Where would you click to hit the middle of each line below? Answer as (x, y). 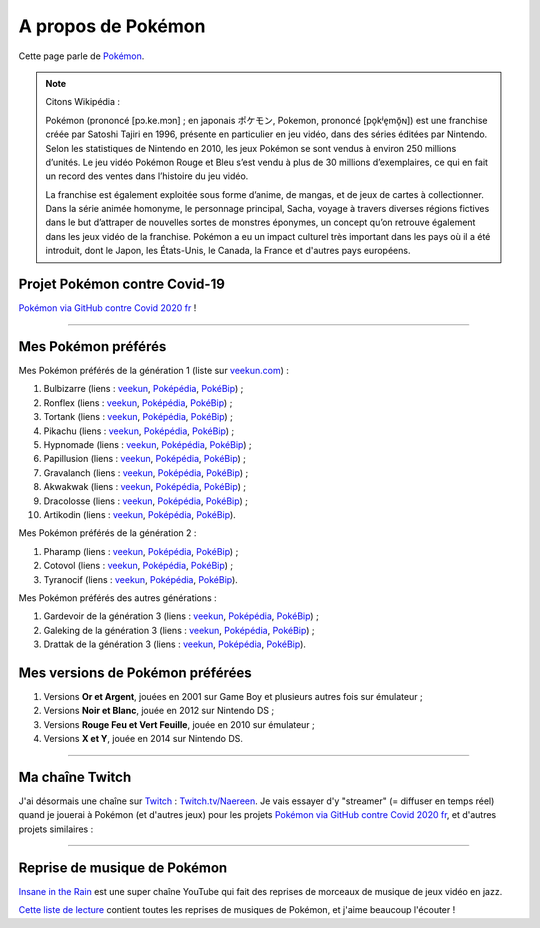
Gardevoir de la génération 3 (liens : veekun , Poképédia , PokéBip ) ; (181, 616)
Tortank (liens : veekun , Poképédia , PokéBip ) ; (138, 417)
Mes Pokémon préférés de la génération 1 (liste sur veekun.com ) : (154, 371)
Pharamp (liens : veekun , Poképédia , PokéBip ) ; (141, 551)
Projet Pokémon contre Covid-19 (121, 284)
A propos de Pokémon (112, 26)
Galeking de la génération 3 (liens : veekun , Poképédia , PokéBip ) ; (179, 630)
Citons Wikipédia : (82, 102)
